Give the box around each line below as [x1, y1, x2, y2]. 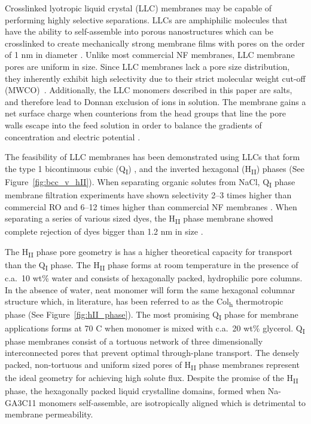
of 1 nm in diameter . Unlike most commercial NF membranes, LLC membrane [5, 48, 295, 61]
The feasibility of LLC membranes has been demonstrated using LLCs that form [5, 150, 300, 163]
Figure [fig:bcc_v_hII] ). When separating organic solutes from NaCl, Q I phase [5, 175, 295, 189]
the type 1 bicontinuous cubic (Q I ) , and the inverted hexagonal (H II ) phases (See [5, 162, 304, 176]
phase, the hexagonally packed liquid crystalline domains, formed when [5, 385, 266, 397]
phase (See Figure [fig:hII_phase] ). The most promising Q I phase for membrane [5, 308, 298, 322]
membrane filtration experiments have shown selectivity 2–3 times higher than [5, 188, 292, 201]
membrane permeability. [5, 408, 93, 420]
